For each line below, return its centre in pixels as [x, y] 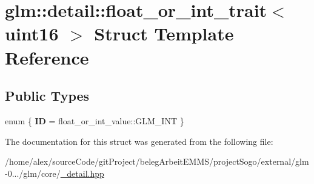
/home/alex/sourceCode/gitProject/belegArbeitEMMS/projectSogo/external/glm [157, 161]
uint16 [32, 33]
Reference [47, 57]
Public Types [47, 96]
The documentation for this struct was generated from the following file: [139, 141]
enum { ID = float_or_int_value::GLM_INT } [95, 120]
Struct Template [164, 33]
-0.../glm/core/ [33, 173]
